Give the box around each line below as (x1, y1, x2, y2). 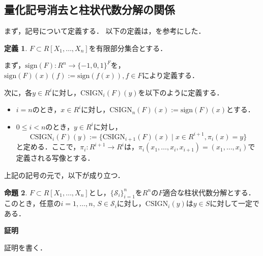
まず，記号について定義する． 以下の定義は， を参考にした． (4, 25, 206, 36)
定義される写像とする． (16, 152, 95, 163)
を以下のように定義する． (138, 87, 224, 97)
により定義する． (142, 69, 199, 80)
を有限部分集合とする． (89, 42, 167, 53)
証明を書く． (4, 242, 47, 253)
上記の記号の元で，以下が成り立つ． (4, 169, 125, 180)
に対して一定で (210, 198, 259, 209)
